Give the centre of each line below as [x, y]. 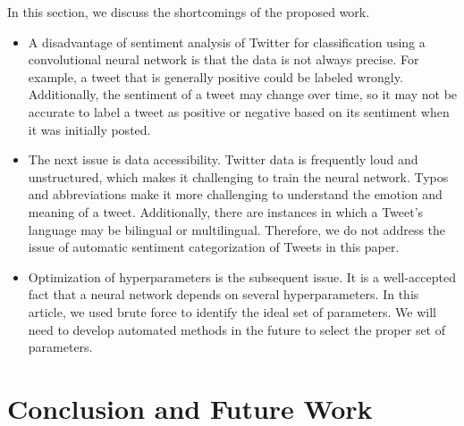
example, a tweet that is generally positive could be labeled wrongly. [215, 76]
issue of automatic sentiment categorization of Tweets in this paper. [214, 247]
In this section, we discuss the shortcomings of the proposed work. [189, 12]
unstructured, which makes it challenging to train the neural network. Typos [238, 176]
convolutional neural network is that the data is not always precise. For [224, 59]
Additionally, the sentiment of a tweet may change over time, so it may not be [243, 94]
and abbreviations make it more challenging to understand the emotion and [235, 194]
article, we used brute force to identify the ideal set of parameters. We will [232, 311]
